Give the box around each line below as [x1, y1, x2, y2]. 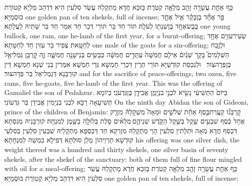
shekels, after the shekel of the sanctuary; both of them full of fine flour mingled [4, 154, 242, 164]
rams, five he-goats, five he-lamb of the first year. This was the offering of [4, 77, 222, 88]
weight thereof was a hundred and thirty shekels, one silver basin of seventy [4, 144, 229, 154]
